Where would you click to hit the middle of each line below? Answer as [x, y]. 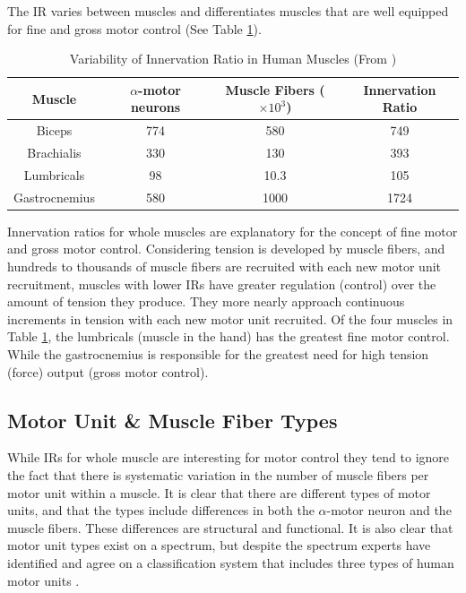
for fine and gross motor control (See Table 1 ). [134, 28]
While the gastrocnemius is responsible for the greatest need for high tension [218, 354]
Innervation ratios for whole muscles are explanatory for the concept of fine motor [233, 231]
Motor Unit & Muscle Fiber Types [173, 420]
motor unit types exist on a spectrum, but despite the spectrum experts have [219, 545]
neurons [155, 107]
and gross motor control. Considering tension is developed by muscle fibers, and [226, 249]
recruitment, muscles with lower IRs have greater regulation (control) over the [222, 284]
